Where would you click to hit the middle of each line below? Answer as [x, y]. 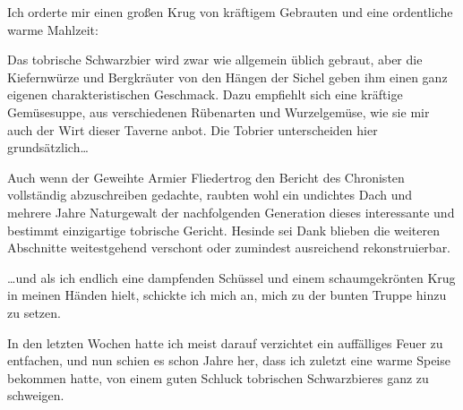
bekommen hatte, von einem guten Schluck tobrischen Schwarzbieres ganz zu [218, 377]
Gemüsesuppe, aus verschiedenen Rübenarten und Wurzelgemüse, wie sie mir [219, 111]
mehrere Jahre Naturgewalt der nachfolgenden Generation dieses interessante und [231, 212]
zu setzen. [34, 312]
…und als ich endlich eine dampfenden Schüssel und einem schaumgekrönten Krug [231, 277]
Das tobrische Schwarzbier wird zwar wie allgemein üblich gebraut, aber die [215, 60]
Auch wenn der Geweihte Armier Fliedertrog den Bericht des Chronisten [206, 177]
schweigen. [36, 395]
